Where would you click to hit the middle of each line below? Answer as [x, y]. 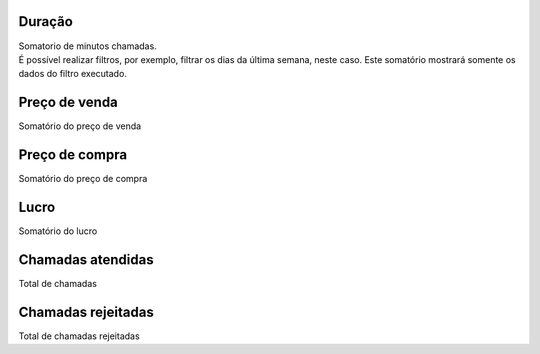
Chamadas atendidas [86, 259]
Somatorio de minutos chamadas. [87, 46]
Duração [46, 21]
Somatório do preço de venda [80, 126]
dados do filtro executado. [72, 74]
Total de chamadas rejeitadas [79, 336]
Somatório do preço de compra [83, 179]
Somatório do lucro [58, 231]
